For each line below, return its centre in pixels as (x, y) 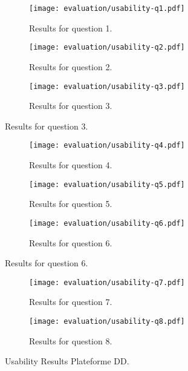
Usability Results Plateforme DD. (67, 361)
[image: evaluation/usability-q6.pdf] (107, 223)
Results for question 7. (71, 302)
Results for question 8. (71, 340)
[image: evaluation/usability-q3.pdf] (107, 86)
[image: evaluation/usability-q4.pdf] (107, 146)
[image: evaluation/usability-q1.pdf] (107, 8)
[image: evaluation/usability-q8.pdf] (107, 321)
